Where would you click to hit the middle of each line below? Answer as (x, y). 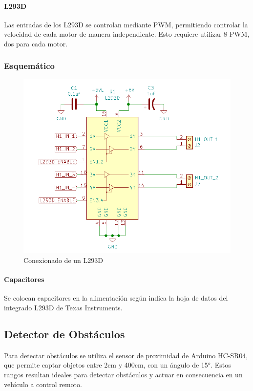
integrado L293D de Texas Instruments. (63, 307)
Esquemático (29, 65)
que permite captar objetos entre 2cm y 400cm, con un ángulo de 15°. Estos (117, 365)
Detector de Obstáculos (64, 334)
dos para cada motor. (36, 43)
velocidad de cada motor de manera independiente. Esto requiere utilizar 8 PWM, (127, 34)
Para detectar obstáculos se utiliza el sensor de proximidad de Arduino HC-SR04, (126, 355)
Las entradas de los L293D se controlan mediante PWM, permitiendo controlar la (126, 24)
